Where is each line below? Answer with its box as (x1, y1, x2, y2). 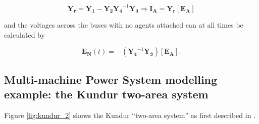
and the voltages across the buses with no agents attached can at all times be (4, 20, 243, 30)
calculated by (4, 29, 45, 40)
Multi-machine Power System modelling (4, 71, 218, 87)
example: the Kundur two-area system (4, 86, 209, 102)
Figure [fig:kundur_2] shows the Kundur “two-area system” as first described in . (4, 110, 256, 120)
